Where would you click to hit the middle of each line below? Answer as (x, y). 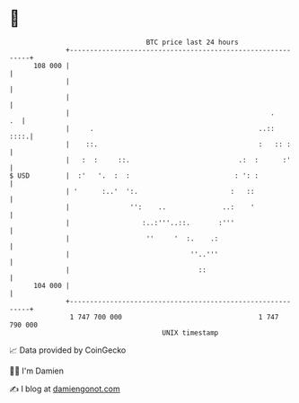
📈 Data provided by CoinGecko (68, 350)
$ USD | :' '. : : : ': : (134, 175)
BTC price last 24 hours (193, 42)
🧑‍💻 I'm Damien (37, 371)
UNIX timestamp (190, 333)
